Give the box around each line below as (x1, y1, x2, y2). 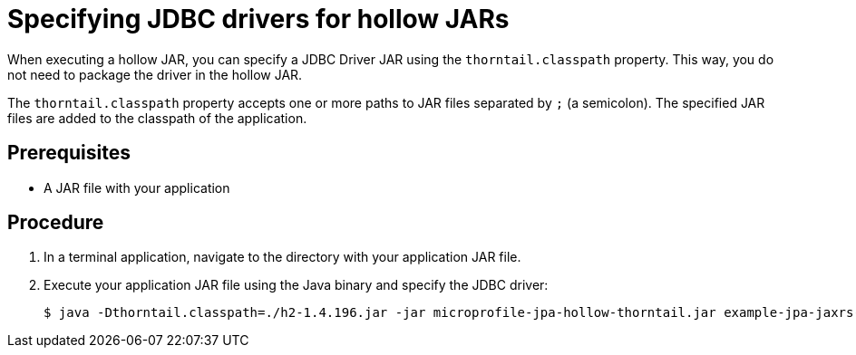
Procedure (7, 211, 104, 235)
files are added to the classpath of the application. (7, 110, 307, 126)
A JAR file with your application (44, 179, 230, 196)
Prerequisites (7, 141, 131, 165)
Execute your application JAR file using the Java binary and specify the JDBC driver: (44, 277, 549, 293)
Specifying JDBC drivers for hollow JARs (7, 4, 510, 34)
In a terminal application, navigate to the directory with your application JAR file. (44, 249, 521, 265)
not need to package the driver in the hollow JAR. (7, 66, 303, 82)
